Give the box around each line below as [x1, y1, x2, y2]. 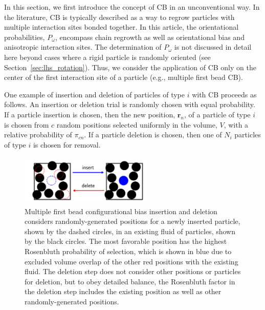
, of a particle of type [184, 109, 251, 119]
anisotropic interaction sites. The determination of [4, 42, 162, 52]
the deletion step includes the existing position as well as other [25, 286, 222, 297]
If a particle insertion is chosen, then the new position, [4, 109, 175, 119]
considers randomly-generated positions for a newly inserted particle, [25, 216, 240, 226]
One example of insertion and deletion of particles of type [4, 89, 185, 99]
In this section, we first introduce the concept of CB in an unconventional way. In [4, 2, 260, 12]
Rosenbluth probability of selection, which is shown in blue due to [25, 245, 232, 256]
